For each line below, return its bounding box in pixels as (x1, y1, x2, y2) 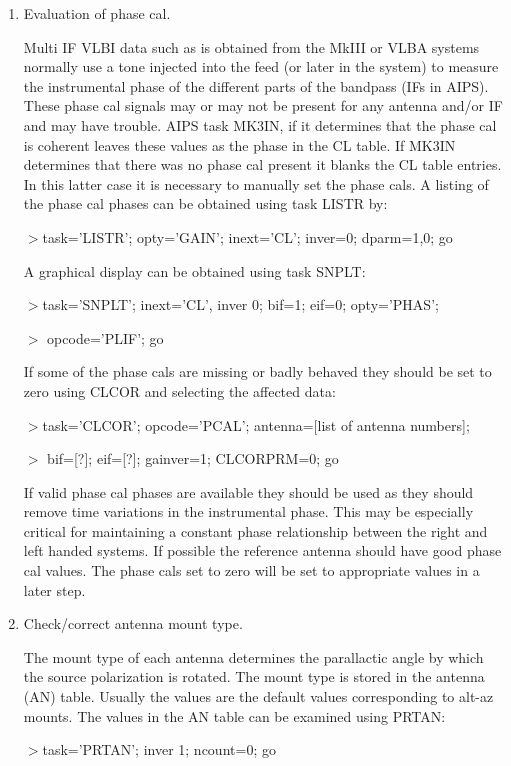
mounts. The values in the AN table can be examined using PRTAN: (23, 705, 446, 726)
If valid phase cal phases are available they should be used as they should (23, 481, 474, 502)
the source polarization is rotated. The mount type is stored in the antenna (23, 666, 485, 687)
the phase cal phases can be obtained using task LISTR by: (23, 193, 388, 214)
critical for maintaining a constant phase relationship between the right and (23, 520, 488, 541)
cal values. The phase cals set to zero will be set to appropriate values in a (23, 560, 480, 581)
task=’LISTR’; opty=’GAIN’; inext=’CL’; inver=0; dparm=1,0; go (42, 226, 453, 247)
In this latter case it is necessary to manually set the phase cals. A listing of (23, 173, 489, 194)
